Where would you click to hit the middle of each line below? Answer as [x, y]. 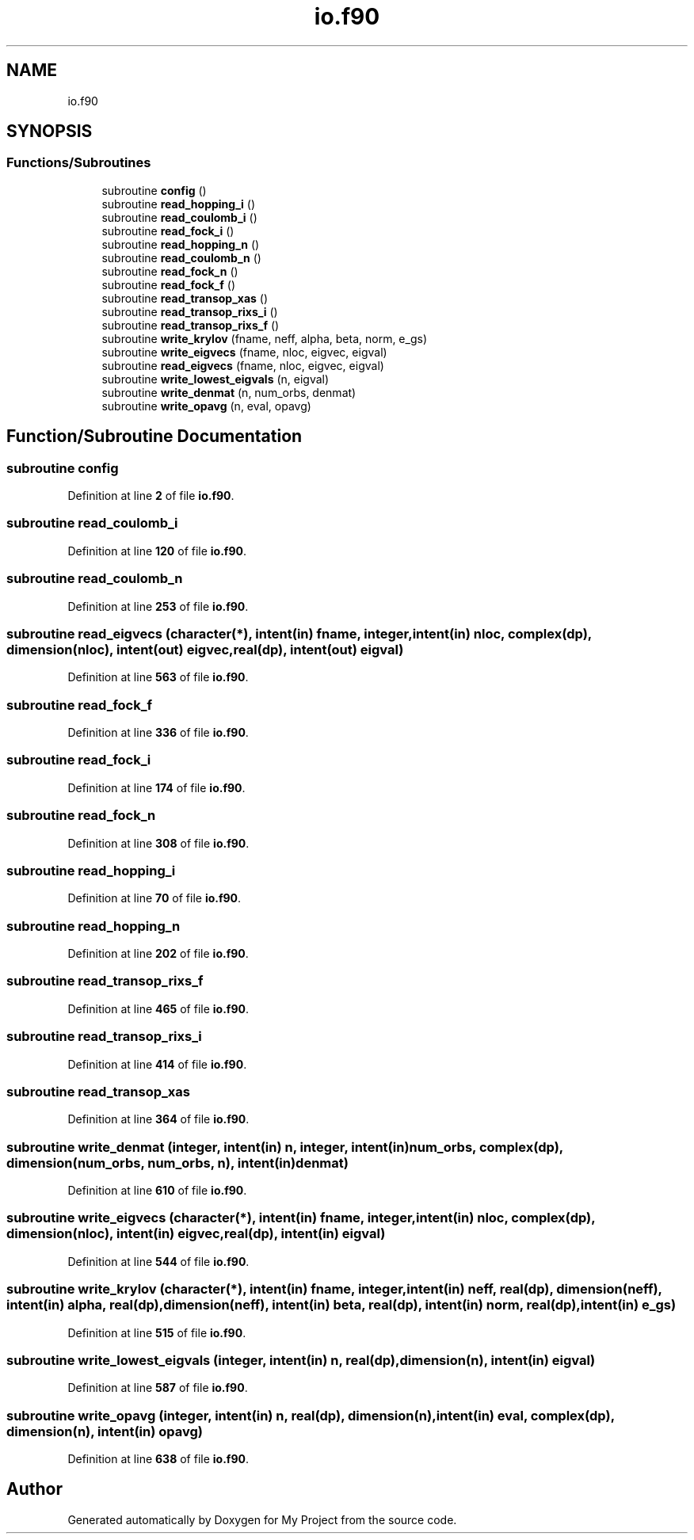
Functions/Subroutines [79, 163]
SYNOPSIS [50, 132]
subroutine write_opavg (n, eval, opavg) [206, 406]
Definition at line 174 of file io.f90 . [156, 787]
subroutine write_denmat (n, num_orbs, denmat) [229, 392]
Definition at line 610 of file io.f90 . [157, 1191]
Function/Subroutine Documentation [154, 436]
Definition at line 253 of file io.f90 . [158, 606]
